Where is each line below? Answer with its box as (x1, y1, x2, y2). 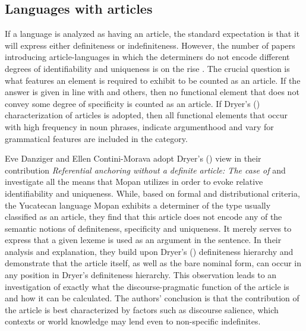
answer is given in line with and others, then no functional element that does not (5, 86, 299, 98)
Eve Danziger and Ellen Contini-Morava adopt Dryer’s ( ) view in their (5, 152, 261, 165)
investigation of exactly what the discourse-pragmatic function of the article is (5, 280, 289, 292)
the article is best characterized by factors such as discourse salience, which (5, 303, 279, 316)
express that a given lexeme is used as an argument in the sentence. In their (5, 234, 282, 246)
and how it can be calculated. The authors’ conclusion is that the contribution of (5, 292, 299, 304)
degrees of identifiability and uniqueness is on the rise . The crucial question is (5, 62, 290, 74)
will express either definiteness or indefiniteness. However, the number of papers (5, 39, 295, 51)
